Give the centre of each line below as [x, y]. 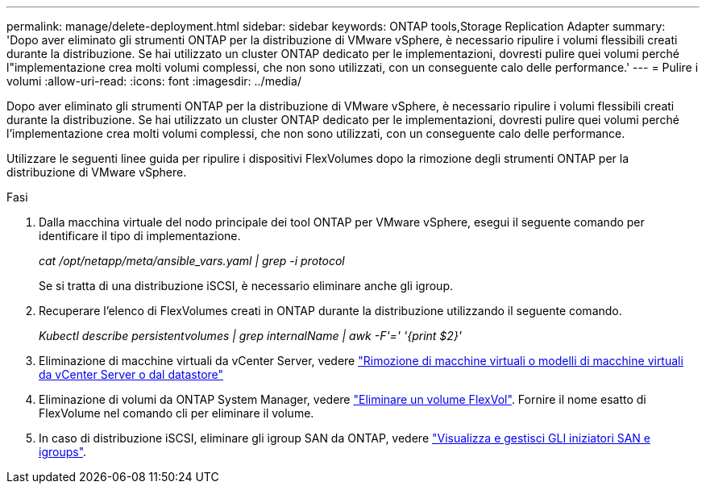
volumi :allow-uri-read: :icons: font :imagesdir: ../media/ [154, 81]
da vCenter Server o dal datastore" [131, 374]
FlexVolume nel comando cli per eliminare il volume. [176, 413]
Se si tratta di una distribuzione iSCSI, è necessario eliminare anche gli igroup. [246, 286]
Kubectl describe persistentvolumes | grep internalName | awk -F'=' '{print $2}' [251, 336]
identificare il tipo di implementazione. [140, 236]
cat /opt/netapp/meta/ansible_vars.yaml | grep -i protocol [192, 261]
